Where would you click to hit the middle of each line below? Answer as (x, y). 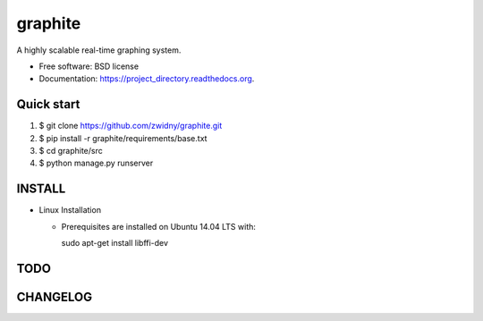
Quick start (48, 104)
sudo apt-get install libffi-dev (115, 243)
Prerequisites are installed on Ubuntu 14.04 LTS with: (159, 226)
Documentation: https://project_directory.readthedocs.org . (147, 79)
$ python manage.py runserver (96, 163)
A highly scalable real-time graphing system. (99, 50)
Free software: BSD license (89, 66)
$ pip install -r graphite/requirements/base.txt (123, 138)
